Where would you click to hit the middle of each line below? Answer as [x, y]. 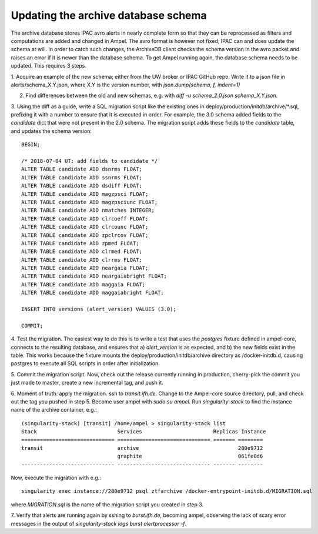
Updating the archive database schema [109, 15]
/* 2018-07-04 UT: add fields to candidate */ [90, 161]
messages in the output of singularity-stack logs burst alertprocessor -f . [99, 523]
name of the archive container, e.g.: [54, 410]
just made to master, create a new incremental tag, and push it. [87, 383]
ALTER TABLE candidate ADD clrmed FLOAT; [82, 252]
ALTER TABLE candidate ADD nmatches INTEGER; [88, 211]
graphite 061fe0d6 [190, 456]
